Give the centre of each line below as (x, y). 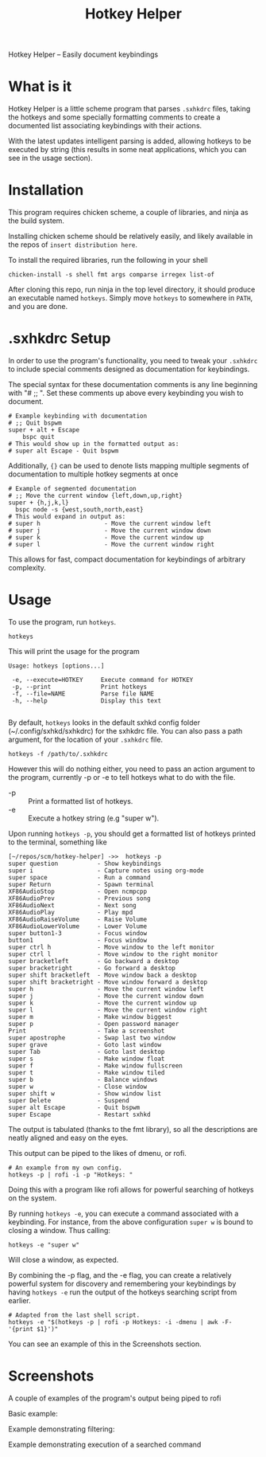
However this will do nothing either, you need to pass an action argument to (132, 769)
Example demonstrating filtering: (62, 1429)
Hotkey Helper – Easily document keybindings (83, 55)
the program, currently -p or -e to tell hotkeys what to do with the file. (122, 777)
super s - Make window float (87, 1059)
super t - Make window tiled (87, 1072)
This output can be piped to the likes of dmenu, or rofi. (97, 1153)
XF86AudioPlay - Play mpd (71, 912)
